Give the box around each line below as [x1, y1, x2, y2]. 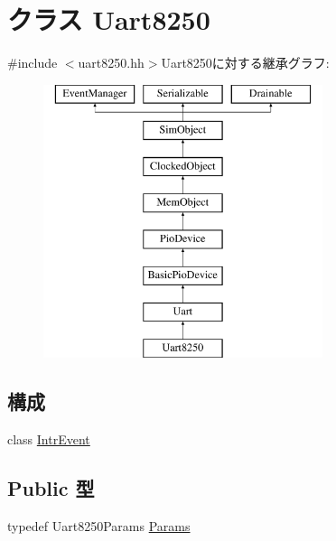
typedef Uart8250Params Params [7, 516, 191, 535]
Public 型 [7, 473, 95, 501]
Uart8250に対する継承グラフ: [161, 53, 330, 72]
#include [7, 53, 58, 72]
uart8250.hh [78, 53, 145, 72]
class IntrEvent [7, 429, 90, 448]
